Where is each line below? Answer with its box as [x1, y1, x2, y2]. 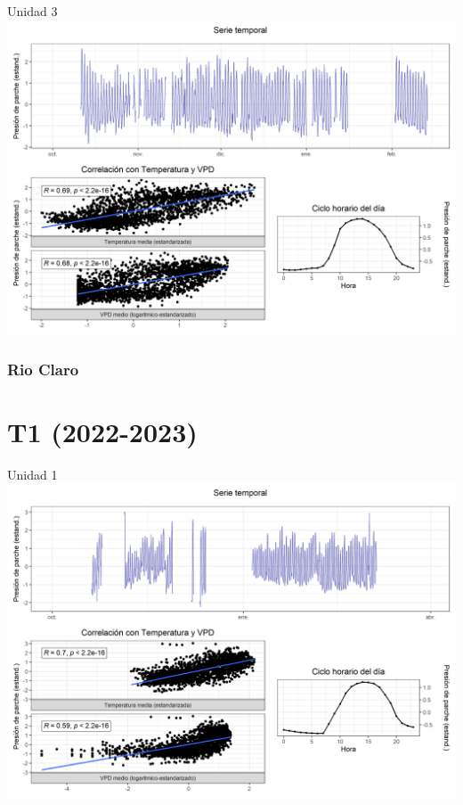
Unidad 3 [7, 2, 58, 20]
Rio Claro [7, 357, 79, 380]
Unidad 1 [7, 464, 58, 483]
